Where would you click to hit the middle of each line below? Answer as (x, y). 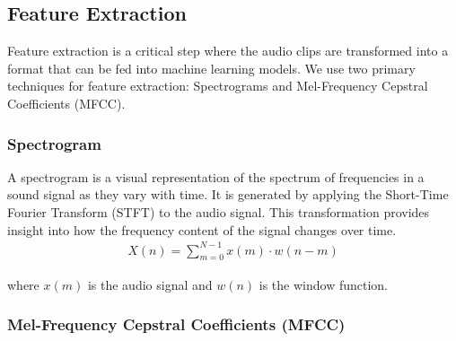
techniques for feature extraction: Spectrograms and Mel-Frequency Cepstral (218, 86)
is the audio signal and (150, 284)
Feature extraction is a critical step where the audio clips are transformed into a (228, 51)
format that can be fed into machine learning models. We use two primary (211, 68)
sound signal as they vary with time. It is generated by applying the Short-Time (228, 194)
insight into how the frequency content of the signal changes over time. (202, 229)
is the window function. (323, 284)
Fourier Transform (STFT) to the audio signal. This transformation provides (219, 211)
